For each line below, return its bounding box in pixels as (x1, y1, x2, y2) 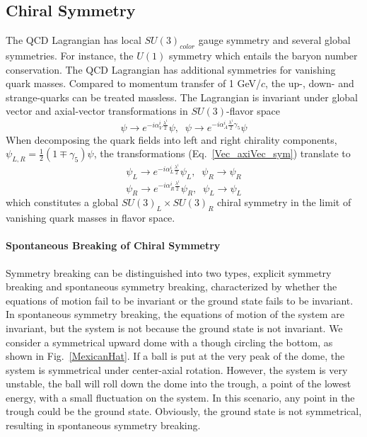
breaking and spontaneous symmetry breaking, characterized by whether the (6, 279, 337, 294)
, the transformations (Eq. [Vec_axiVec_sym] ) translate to (93, 146, 351, 161)
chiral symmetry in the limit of (217, 195, 351, 210)
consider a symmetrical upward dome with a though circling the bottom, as (6, 334, 333, 349)
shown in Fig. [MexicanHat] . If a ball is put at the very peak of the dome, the (6, 348, 345, 363)
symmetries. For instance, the (6, 48, 134, 62)
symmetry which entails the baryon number (168, 48, 358, 62)
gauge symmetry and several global (198, 33, 351, 47)
